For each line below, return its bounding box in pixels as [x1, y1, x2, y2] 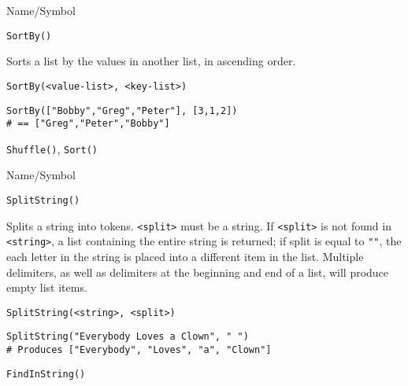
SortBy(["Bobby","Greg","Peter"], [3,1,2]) [6, 105, 238, 116]
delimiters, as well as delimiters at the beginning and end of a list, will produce [6, 263, 389, 280]
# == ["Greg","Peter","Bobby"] [6, 118, 170, 130]
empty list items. [6, 279, 87, 296]
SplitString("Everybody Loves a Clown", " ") [6, 331, 249, 343]
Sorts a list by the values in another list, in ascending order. [6, 53, 296, 69]
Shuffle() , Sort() [6, 140, 98, 156]
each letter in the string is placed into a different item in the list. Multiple [6, 248, 364, 265]
